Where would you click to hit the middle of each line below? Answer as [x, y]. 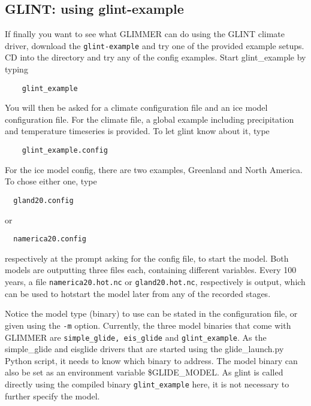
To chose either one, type [51, 181]
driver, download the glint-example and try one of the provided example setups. [155, 45]
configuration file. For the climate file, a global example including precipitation [150, 119]
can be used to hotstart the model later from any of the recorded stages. [138, 293]
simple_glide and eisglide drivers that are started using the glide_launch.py [144, 349]
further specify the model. [52, 396]
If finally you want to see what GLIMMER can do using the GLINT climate [145, 34]
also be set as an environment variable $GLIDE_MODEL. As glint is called [144, 372]
